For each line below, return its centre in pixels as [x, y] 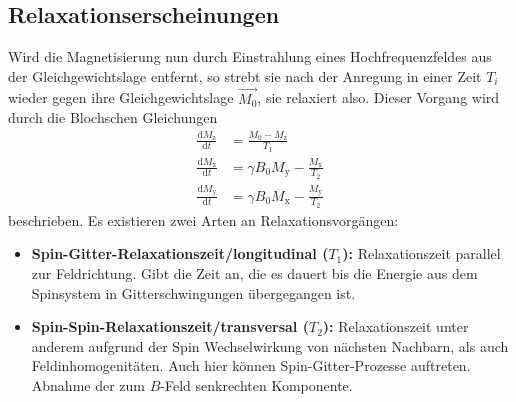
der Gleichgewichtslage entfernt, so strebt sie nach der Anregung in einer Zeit [245, 75]
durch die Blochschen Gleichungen [113, 117]
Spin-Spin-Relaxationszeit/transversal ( [170, 326]
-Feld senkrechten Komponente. [256, 384]
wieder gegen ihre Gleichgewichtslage [121, 97]
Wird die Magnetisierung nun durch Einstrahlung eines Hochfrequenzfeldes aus [250, 56]
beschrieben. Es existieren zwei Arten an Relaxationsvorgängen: [203, 219]
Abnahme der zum [88, 384]
